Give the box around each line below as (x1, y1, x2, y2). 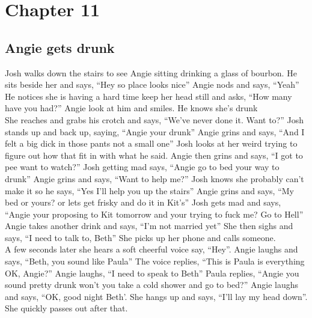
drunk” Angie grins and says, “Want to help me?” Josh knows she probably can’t (5, 172, 304, 185)
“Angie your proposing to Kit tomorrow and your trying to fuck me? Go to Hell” (5, 207, 304, 220)
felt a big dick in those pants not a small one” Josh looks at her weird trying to (5, 137, 298, 150)
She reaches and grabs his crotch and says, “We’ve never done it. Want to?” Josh (5, 113, 304, 126)
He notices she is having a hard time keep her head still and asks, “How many (5, 90, 292, 102)
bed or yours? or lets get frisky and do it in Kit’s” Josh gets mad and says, (5, 196, 281, 209)
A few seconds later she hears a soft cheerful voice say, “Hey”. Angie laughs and (5, 243, 298, 255)
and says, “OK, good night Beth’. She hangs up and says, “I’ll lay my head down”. (5, 290, 308, 302)
